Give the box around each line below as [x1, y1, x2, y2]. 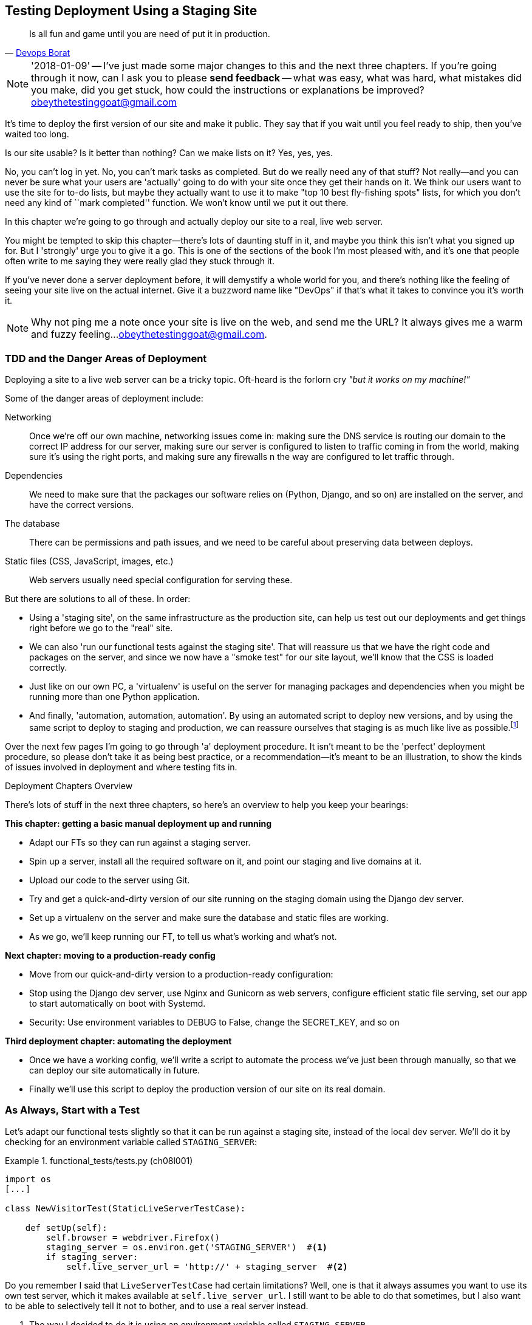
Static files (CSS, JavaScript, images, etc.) [5, 556, 174, 567]
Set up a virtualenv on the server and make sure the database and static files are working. [29, 912, 389, 923]
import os [5, 1174, 51, 1184]
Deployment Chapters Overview [5, 780, 133, 791]
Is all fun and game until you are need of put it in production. [29, 29, 270, 39]
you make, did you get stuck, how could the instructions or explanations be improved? [31, 84, 425, 97]
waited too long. [5, 129, 69, 140]
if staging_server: [46, 1251, 138, 1262]
